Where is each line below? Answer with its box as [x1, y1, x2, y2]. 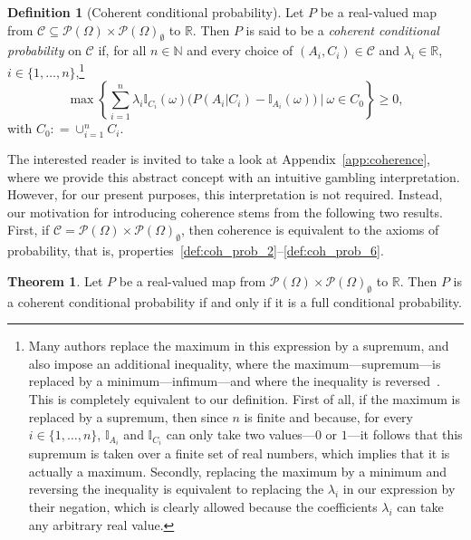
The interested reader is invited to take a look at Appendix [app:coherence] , [7, 149, 431, 168]
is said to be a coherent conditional [245, 20, 439, 39]
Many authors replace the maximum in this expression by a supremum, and [28, 336, 449, 355]
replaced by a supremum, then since [28, 407, 228, 426]
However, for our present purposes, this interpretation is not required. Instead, [7, 185, 443, 204]
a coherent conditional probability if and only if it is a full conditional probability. [7, 292, 462, 311]
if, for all [98, 41, 147, 60]
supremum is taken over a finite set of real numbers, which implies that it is [28, 444, 450, 463]
